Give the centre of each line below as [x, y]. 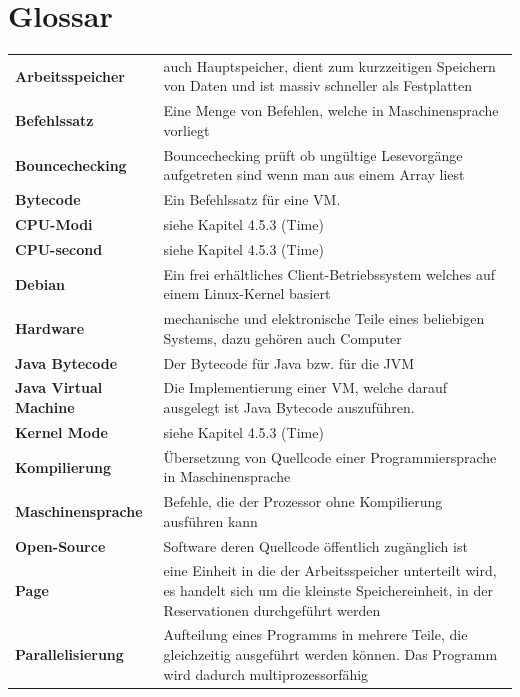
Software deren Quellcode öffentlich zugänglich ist [315, 545]
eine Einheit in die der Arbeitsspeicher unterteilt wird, [330, 570]
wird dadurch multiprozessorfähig [266, 673]
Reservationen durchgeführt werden [272, 609]
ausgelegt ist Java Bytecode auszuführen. [289, 407]
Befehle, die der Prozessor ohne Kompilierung [303, 501]
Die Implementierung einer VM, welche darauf [305, 387]
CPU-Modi [54, 224]
